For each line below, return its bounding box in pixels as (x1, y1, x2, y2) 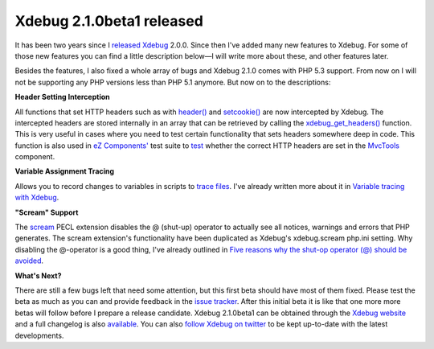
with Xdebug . (14, 193, 59, 203)
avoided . (14, 256, 44, 265)
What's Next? (14, 270, 62, 281)
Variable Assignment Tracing (14, 166, 115, 176)
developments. (14, 331, 64, 340)
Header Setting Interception (14, 92, 110, 102)
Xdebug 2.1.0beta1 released (14, 12, 204, 30)
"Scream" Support (14, 207, 79, 217)
